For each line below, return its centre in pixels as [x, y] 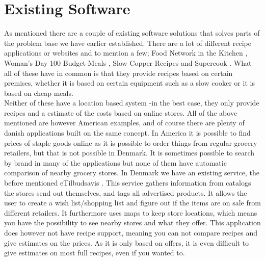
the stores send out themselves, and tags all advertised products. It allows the [126, 192]
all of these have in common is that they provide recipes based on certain [118, 73]
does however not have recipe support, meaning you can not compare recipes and [131, 232]
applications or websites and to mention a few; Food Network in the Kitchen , [126, 53]
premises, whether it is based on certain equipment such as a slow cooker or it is [129, 83]
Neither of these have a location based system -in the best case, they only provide [132, 103]
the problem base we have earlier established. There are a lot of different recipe [128, 43]
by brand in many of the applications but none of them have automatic [115, 162]
